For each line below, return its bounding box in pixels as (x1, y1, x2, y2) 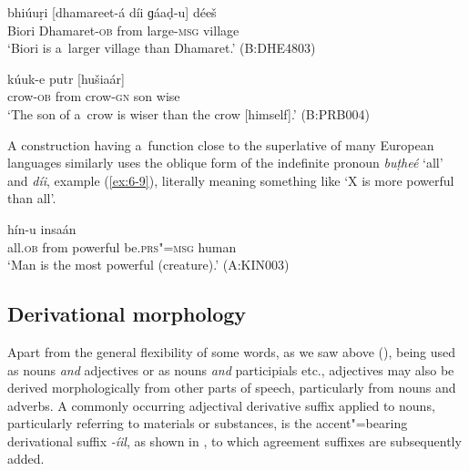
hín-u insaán (7, 219, 76, 238)
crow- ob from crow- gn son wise (7, 87, 180, 106)
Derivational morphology (7, 300, 247, 328)
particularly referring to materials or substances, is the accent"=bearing (7, 414, 408, 433)
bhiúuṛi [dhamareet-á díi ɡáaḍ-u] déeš (7, 3, 217, 21)
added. (7, 449, 45, 468)
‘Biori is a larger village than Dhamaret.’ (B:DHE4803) (7, 38, 316, 57)
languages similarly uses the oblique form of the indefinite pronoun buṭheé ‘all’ (7, 153, 444, 172)
